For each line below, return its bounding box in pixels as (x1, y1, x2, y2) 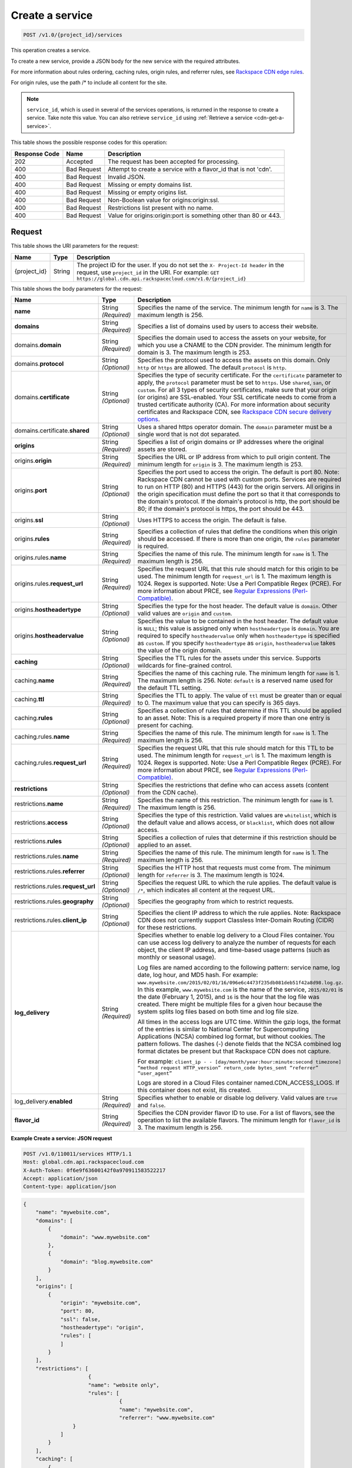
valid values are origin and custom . (137, 609, 233, 617)
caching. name (14, 676, 55, 684)
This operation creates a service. (11, 47, 91, 54)
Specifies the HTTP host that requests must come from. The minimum (137, 863, 331, 871)
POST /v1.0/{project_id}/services (23, 32, 123, 38)
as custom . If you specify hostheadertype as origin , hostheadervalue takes (137, 639, 336, 647)
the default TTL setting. (137, 684, 202, 692)
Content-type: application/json (23, 1183, 117, 1190)
